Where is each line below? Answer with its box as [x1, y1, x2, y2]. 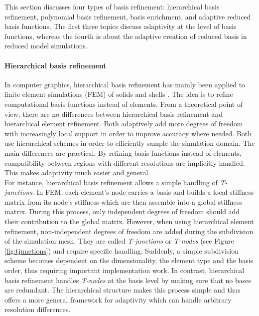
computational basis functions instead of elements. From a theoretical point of [4, 98, 243, 109]
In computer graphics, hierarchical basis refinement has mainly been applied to [4, 79, 246, 89]
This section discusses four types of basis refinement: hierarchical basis [4, 1, 220, 11]
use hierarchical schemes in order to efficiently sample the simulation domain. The [4, 138, 255, 148]
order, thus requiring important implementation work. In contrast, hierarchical [4, 265, 245, 276]
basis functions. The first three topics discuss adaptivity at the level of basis [4, 21, 237, 31]
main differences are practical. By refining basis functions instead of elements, [4, 147, 242, 158]
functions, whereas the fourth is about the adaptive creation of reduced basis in [4, 30, 247, 41]
